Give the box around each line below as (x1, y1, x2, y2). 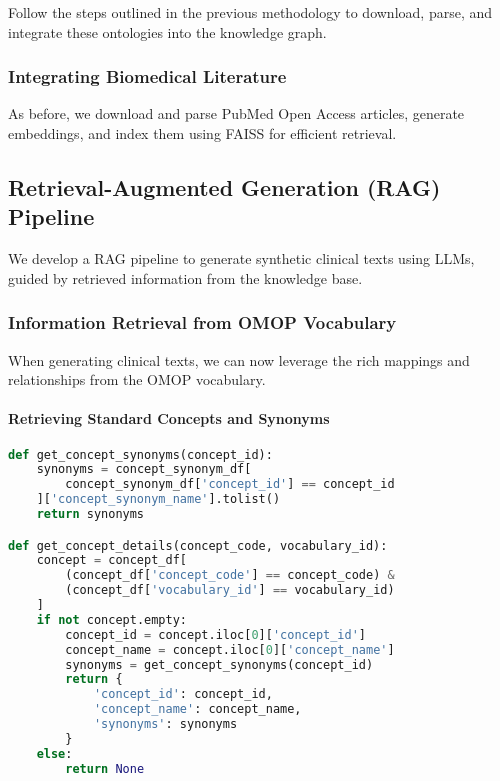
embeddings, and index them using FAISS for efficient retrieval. (8, 123, 397, 143)
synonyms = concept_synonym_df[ (36, 462, 252, 477)
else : (36, 746, 73, 761)
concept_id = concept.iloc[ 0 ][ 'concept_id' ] (65, 627, 367, 642)
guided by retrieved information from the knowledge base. (8, 267, 363, 288)
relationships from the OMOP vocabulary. (8, 369, 266, 390)
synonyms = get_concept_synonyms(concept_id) (65, 657, 374, 672)
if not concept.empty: (36, 612, 188, 627)
